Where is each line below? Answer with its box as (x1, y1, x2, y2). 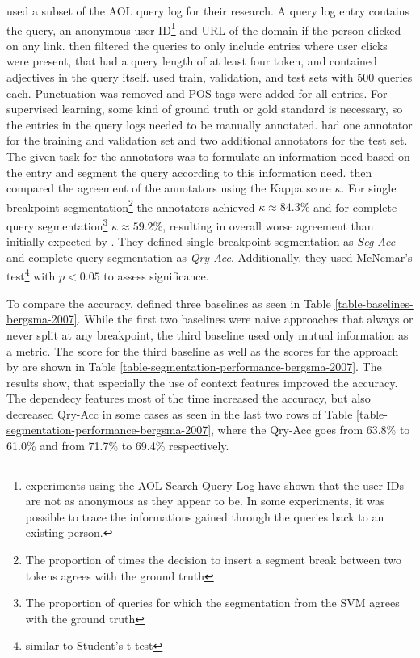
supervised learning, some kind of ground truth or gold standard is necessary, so (6, 100, 403, 117)
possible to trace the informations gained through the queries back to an (25, 508, 384, 525)
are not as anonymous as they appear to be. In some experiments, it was (25, 492, 385, 509)
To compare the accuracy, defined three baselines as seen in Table (6, 294, 331, 311)
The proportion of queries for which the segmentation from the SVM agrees (25, 594, 400, 611)
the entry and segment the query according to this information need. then (6, 163, 372, 180)
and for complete (313, 198, 397, 215)
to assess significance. (103, 268, 209, 285)
